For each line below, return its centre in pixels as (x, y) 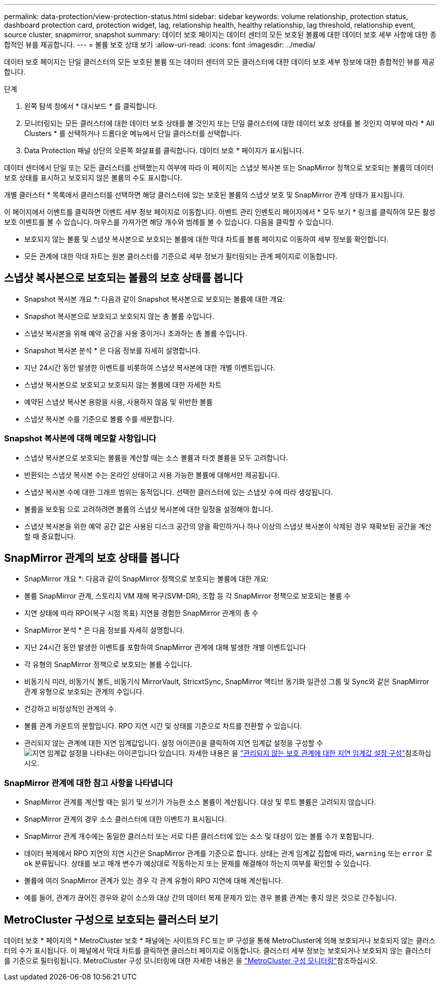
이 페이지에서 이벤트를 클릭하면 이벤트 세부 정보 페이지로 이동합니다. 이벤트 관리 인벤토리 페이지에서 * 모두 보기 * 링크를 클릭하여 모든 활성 (220, 212)
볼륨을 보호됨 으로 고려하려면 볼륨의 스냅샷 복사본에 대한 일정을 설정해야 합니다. (149, 509)
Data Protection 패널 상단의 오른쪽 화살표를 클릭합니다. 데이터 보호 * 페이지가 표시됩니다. (164, 150)
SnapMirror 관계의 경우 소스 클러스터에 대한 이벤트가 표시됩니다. (125, 819)
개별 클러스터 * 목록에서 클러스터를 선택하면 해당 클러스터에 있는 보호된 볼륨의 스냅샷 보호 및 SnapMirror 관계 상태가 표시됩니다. (204, 195)
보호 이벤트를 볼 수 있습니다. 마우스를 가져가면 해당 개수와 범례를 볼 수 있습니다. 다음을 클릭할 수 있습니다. (169, 222)
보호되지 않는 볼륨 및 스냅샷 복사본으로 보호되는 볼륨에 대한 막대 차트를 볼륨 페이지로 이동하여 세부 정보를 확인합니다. (206, 239)
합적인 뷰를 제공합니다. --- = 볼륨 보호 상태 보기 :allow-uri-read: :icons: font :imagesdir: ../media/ (160, 45)
